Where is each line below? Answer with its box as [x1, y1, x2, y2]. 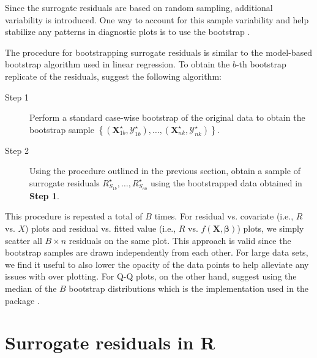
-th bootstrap [236, 58, 286, 70]
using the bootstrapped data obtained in [150, 176, 302, 189]
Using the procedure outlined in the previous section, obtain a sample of [29, 164, 301, 177]
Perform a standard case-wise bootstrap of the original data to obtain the [29, 111, 305, 124]
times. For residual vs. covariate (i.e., [154, 210, 294, 223]
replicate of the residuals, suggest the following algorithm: [5, 69, 222, 82]
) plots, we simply [237, 221, 304, 234]
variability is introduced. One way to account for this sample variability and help [5, 13, 309, 26]
